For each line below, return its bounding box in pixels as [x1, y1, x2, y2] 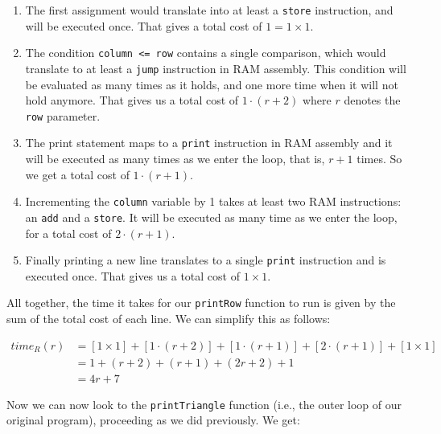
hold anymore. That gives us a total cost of [25, 92, 239, 108]
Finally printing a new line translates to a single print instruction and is [25, 252, 386, 268]
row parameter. [25, 107, 101, 124]
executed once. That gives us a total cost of [25, 267, 240, 284]
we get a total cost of [25, 166, 130, 182]
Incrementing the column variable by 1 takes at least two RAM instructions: [25, 193, 402, 210]
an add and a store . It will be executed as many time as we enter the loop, [25, 208, 398, 225]
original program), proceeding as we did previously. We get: [6, 411, 300, 428]
